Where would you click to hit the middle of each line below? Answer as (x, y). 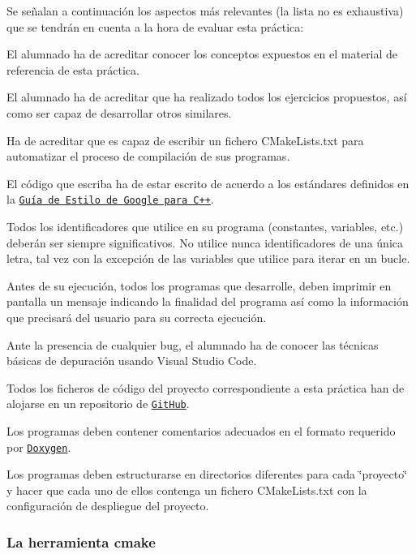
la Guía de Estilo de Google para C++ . (110, 199)
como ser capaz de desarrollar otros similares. (119, 112)
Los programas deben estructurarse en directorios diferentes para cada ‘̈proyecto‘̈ (207, 474)
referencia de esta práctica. (73, 69)
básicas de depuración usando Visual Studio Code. (132, 361)
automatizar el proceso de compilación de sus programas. (148, 156)
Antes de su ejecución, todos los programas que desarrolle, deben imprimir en (199, 285)
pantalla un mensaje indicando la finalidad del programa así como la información (208, 301)
